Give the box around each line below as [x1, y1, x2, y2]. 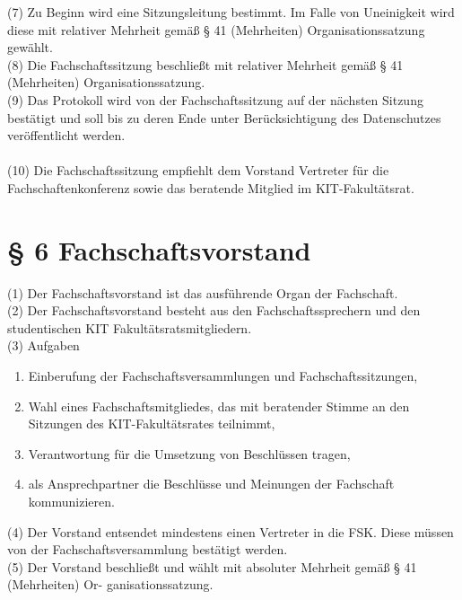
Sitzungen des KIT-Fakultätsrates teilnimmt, [28, 414, 275, 433]
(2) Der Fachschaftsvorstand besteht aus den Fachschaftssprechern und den [7, 301, 421, 320]
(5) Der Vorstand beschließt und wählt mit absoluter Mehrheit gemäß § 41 [7, 557, 417, 576]
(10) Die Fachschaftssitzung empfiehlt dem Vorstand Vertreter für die [7, 161, 389, 180]
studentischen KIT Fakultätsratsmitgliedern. [7, 318, 252, 337]
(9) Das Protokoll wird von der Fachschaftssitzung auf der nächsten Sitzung [7, 90, 423, 109]
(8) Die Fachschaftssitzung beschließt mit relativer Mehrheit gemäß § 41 [7, 55, 404, 74]
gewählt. [7, 38, 53, 57]
